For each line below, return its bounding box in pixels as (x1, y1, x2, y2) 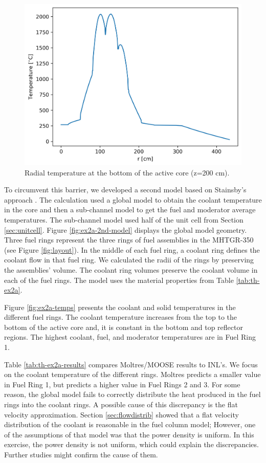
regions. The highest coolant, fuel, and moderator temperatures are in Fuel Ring (4, 332, 256, 342)
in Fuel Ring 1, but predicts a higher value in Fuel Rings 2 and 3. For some (4, 379, 240, 389)
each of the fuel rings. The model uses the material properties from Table (4, 274, 234, 285)
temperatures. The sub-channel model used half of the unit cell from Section (4, 214, 243, 225)
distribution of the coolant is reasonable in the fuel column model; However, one (4, 419, 256, 430)
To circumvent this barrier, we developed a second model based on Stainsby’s (4, 184, 247, 195)
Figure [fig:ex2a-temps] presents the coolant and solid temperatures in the (4, 301, 236, 312)
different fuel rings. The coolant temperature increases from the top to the (4, 312, 237, 322)
